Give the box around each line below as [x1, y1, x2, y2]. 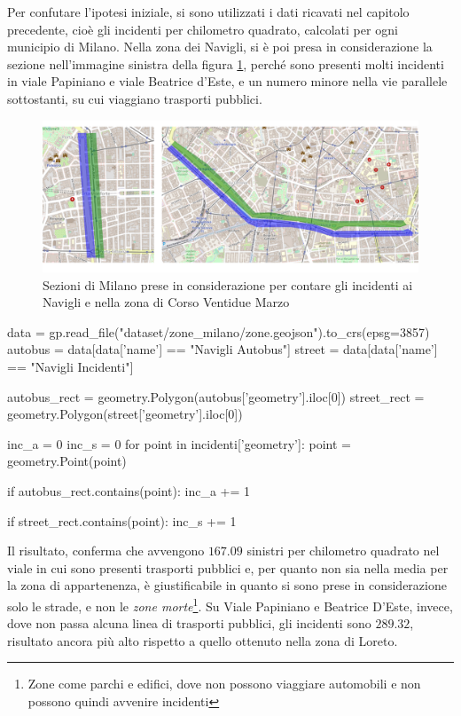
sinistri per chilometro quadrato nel [246, 541, 440, 560]
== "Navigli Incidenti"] [7, 357, 134, 375]
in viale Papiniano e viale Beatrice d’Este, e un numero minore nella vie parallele [7, 72, 448, 90]
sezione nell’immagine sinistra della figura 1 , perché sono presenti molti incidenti [7, 54, 444, 73]
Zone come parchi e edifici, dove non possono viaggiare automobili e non [27, 674, 421, 693]
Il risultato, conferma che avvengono [7, 541, 205, 560]
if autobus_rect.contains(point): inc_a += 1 [7, 481, 251, 500]
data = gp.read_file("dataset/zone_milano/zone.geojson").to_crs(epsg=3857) [7, 322, 430, 341]
